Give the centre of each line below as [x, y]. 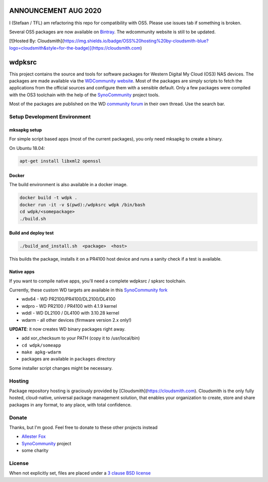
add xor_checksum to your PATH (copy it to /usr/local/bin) [81, 338]
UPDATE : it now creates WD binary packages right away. [67, 329]
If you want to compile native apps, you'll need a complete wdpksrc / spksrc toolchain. [98, 281]
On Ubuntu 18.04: [27, 148]
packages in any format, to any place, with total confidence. [70, 405]
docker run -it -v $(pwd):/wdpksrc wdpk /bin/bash [83, 205]
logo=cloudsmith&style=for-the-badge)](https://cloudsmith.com [75, 48]
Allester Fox [34, 436]
